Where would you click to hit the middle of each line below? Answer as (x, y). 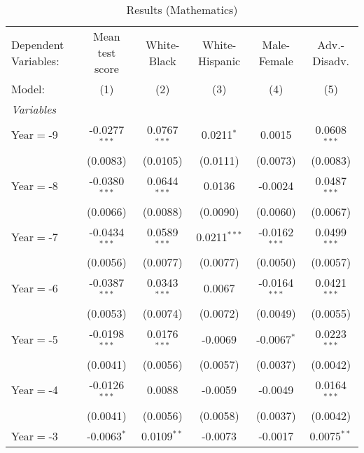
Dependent (38, 44)
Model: (28, 89)
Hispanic (219, 60)
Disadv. (331, 60)
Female (276, 60)
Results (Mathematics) (182, 9)
